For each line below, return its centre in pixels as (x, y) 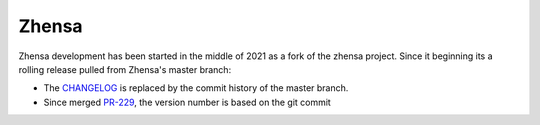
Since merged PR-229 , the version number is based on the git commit (187, 102)
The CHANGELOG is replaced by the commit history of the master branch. (196, 88)
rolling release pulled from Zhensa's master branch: (125, 69)
